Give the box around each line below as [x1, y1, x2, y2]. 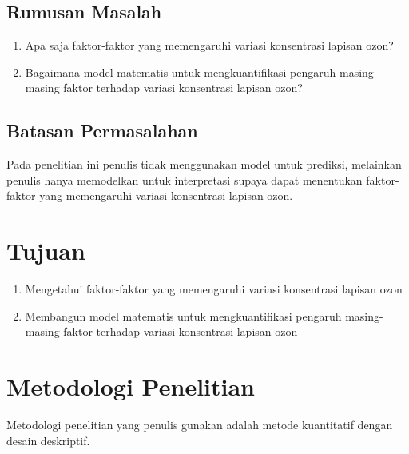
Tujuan [6, 234, 85, 267]
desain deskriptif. [6, 432, 90, 448]
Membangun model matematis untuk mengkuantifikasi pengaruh [25, 307, 342, 324]
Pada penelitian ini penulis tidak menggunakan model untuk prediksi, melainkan [6, 156, 402, 173]
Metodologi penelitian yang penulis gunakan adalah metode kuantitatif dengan [6, 416, 393, 432]
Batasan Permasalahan [6, 118, 198, 143]
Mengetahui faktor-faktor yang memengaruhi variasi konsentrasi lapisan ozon [25, 281, 403, 297]
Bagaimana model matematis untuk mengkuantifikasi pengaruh [25, 63, 336, 80]
